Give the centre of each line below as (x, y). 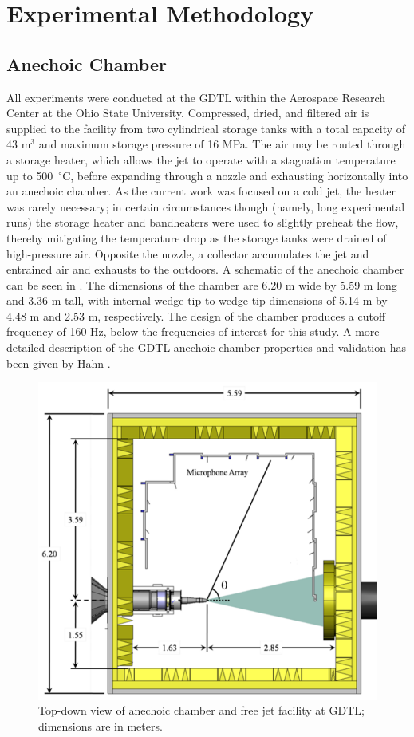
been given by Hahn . (59, 363)
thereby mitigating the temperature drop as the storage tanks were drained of (197, 237)
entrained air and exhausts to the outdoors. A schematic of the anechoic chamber (205, 269)
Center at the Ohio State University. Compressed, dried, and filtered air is (188, 113)
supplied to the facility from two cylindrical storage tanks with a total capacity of (206, 128)
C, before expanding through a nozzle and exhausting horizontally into (235, 175)
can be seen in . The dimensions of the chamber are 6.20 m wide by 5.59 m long (202, 284)
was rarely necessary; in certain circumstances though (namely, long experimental (206, 206)
